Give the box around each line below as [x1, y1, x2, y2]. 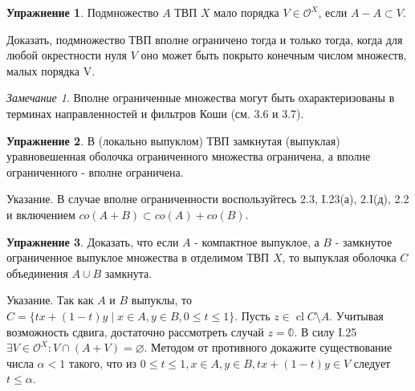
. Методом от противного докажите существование [144, 339, 393, 356]
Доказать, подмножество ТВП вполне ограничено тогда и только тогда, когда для [6, 31, 403, 47]
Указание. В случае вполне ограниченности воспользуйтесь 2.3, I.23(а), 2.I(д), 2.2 [6, 190, 409, 207]
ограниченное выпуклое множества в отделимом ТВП [6, 249, 270, 266]
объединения [6, 264, 68, 281]
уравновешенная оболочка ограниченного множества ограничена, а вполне [6, 148, 371, 165]
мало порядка [214, 4, 279, 20]
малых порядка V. [6, 62, 96, 79]
